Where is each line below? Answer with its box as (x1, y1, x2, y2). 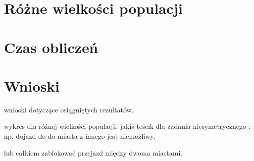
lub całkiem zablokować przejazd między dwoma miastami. (4, 147, 183, 158)
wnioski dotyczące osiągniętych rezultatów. (4, 104, 134, 114)
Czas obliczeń (4, 37, 98, 57)
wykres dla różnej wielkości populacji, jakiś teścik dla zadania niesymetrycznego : (4, 121, 251, 131)
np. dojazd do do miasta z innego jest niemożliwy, (4, 131, 155, 141)
